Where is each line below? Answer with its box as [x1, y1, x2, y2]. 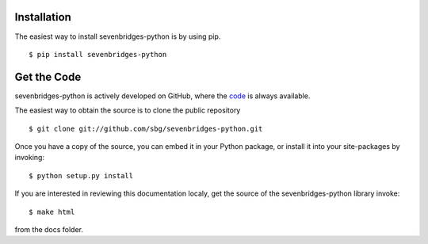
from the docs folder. [14, 224, 83, 234]
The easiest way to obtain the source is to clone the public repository [14, 105, 241, 115]
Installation [14, 10, 71, 24]
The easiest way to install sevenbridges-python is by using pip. [14, 32, 221, 41]
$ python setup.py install [29, 171, 134, 180]
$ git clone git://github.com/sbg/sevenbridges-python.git [29, 124, 263, 133]
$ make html [29, 207, 75, 216]
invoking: [14, 153, 45, 162]
